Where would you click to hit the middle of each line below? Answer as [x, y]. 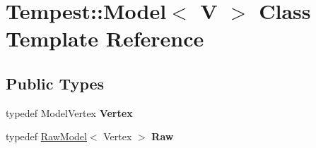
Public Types [55, 83]
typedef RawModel [46, 136]
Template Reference [105, 38]
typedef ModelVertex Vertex [69, 112]
